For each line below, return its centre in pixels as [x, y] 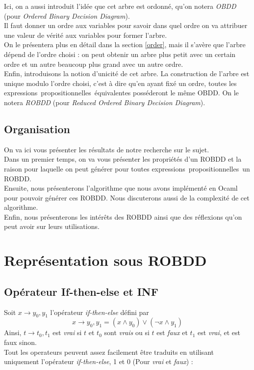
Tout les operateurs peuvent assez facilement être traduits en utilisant [109, 352]
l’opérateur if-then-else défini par [100, 312]
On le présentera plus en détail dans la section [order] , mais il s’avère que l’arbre [125, 44]
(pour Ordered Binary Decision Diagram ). [67, 15]
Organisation [37, 128]
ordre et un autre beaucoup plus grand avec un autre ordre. [94, 64]
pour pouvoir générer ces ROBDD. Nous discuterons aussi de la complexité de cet [127, 197]
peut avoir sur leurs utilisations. [52, 226]
